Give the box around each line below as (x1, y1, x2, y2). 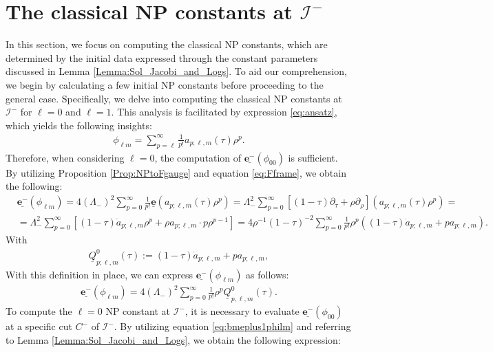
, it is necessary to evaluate (185, 304, 300, 318)
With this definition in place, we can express (6, 267, 193, 281)
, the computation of (154, 150, 242, 164)
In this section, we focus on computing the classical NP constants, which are (6, 37, 328, 52)
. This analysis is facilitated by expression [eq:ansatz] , (111, 104, 337, 119)
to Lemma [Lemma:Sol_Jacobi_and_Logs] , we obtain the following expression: (6, 332, 341, 346)
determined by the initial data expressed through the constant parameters (6, 50, 318, 65)
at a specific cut (6, 319, 72, 333)
